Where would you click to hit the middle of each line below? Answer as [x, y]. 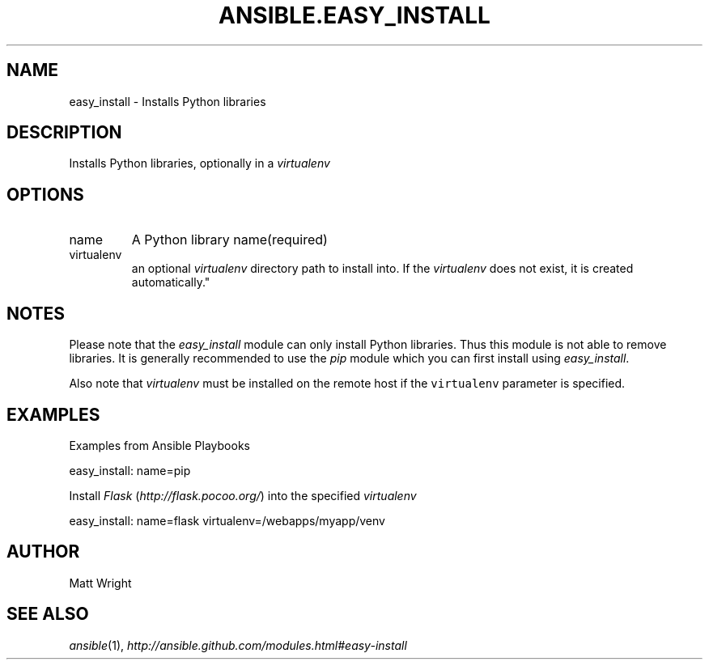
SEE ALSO [48, 614]
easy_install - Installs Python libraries [168, 101]
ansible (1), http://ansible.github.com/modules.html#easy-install [238, 645]
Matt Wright [100, 583]
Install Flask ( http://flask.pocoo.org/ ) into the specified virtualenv [243, 495]
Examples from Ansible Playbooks [159, 445]
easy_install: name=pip [130, 470]
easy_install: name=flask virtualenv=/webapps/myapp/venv [227, 520]
